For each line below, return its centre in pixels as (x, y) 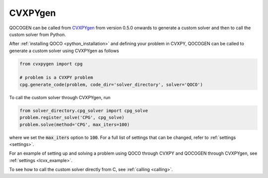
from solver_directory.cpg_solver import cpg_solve (84, 111)
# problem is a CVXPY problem (56, 78)
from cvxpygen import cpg (51, 64)
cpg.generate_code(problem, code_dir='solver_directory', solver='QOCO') (111, 85)
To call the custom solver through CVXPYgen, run (60, 97)
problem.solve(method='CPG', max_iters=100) (75, 124)
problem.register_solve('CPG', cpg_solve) (72, 118)
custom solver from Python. (38, 34)
